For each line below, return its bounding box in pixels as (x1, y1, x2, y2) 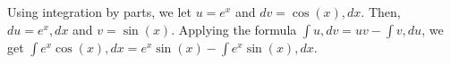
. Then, (361, 3, 401, 20)
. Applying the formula (171, 20, 297, 38)
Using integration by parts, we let (7, 3, 191, 20)
